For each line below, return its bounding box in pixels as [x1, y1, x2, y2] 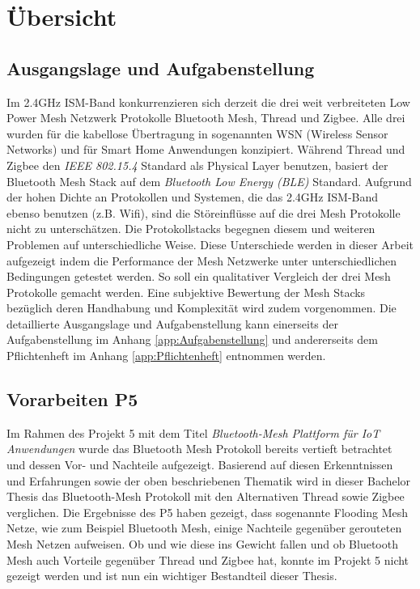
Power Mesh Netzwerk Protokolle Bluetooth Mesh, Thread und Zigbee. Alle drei [6, 109, 405, 126]
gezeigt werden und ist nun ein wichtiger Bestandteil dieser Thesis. [6, 567, 337, 584]
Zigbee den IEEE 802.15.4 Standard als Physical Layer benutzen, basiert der [6, 156, 388, 173]
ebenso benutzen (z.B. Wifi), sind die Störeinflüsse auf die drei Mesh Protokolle [6, 204, 401, 221]
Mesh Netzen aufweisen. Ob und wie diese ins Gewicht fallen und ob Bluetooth [6, 536, 398, 553]
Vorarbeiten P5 [6, 387, 138, 412]
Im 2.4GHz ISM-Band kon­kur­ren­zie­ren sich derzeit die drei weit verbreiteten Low [6, 93, 410, 110]
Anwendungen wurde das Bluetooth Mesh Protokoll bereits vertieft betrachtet [6, 440, 392, 457]
